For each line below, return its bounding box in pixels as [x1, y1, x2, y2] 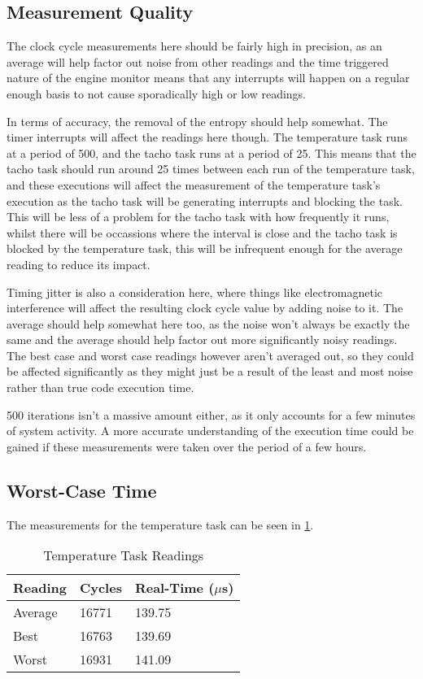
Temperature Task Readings [43, 546, 204, 565]
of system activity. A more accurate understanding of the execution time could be [7, 422, 414, 439]
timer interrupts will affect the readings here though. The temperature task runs [7, 128, 408, 146]
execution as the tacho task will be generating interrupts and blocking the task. [7, 192, 403, 209]
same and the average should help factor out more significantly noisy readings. [7, 331, 398, 348]
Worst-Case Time [7, 477, 157, 503]
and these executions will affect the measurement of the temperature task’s [7, 176, 381, 193]
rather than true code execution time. [7, 379, 194, 396]
